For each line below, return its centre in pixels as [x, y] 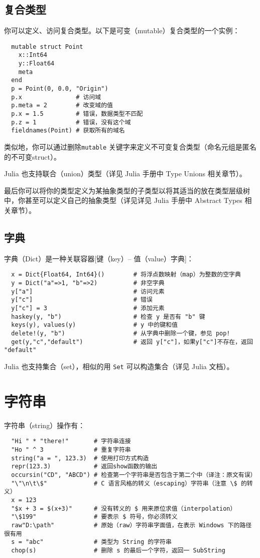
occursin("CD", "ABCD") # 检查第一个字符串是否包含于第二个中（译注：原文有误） [134, 475]
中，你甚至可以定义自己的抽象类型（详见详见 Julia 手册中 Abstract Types [123, 200]
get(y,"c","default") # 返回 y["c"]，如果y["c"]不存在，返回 [132, 342]
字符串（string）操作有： [45, 425]
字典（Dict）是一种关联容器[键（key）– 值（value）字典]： [99, 258]
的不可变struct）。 [32, 156]
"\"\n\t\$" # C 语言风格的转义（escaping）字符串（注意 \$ [124, 483]
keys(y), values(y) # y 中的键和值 [94, 325]
